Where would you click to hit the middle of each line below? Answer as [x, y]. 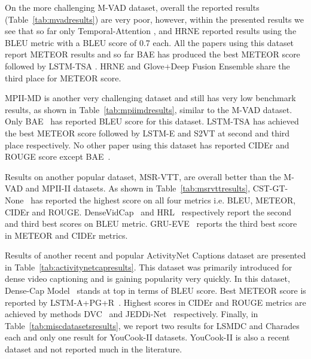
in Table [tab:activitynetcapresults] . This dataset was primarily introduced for [149, 267]
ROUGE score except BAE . [58, 156]
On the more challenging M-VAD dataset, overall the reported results [132, 7]
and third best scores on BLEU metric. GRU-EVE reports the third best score [151, 223]
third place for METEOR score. [63, 77]
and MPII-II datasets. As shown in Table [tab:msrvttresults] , [138, 188]
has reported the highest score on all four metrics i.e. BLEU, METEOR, [163, 200]
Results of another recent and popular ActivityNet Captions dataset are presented [155, 255]
